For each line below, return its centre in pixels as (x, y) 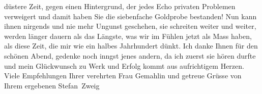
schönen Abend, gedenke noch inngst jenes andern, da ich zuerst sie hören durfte (130, 55)
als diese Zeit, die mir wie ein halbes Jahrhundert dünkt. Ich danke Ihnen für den (131, 46)
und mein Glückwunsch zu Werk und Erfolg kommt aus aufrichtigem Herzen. (124, 65)
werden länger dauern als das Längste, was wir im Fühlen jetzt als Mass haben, (128, 36)
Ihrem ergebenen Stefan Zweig (52, 85)
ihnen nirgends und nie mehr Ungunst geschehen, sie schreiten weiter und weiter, (130, 26)
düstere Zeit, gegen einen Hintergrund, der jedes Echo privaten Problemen (120, 6)
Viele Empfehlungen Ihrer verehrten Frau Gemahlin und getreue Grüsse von (123, 76)
